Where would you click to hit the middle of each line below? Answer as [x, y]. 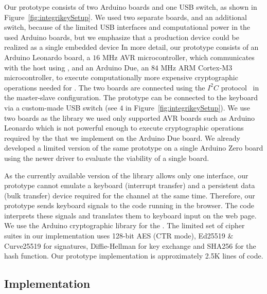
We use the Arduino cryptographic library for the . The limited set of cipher [124, 225]
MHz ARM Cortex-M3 [197, 67]
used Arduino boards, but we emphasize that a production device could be [122, 37]
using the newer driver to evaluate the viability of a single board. [107, 158]
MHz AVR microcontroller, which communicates [178, 57]
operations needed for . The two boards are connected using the [105, 87]
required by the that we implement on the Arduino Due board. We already [122, 137]
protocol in [240, 87]
